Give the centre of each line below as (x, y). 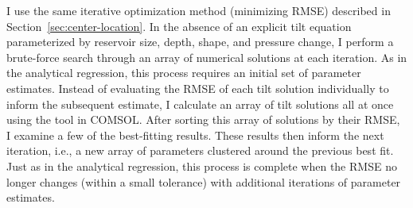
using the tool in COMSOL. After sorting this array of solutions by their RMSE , (203, 119)
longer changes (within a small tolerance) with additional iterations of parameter (204, 181)
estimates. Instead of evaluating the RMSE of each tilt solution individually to (198, 88)
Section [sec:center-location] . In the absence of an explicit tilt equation (179, 26)
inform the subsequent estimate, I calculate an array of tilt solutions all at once (200, 104)
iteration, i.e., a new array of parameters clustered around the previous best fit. (200, 150)
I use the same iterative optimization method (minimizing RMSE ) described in (199, 10)
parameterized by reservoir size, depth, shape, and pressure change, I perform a (200, 42)
